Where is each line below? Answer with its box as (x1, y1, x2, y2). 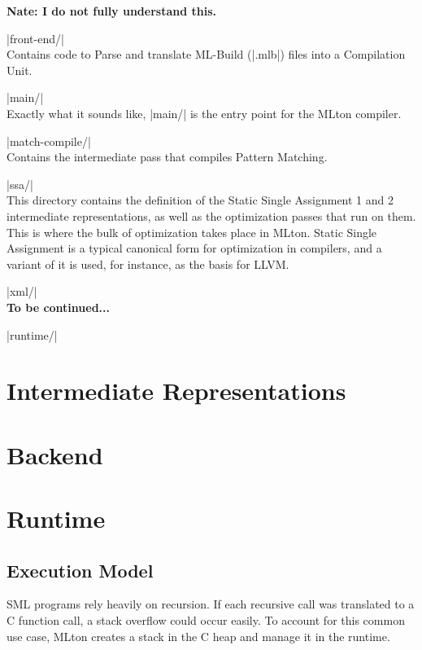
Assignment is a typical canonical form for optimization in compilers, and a (7, 239, 382, 257)
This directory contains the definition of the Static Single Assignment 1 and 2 (7, 191, 394, 209)
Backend (7, 437, 103, 471)
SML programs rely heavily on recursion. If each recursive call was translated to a (7, 595, 415, 613)
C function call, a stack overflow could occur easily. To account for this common (7, 612, 405, 629)
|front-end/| (7, 29, 64, 46)
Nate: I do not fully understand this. (7, 2, 217, 19)
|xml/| (7, 283, 37, 300)
